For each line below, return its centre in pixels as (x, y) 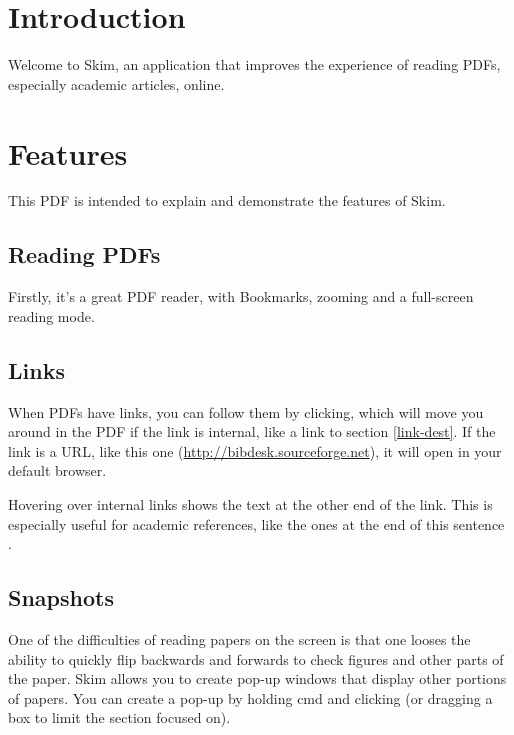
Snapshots (61, 597)
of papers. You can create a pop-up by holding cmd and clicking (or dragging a (250, 697)
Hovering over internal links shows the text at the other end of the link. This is (250, 504)
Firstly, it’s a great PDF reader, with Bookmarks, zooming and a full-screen (241, 296)
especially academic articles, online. (116, 83)
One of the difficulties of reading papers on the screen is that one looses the (239, 638)
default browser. (57, 470)
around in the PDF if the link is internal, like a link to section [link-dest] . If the (252, 431)
